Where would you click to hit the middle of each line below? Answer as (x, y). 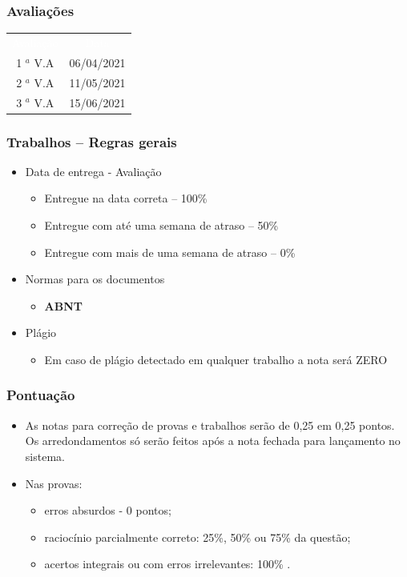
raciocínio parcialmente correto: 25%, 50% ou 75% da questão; (197, 537)
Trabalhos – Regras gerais (92, 141)
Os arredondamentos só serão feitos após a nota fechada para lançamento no (213, 441)
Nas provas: (54, 483)
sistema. (45, 456)
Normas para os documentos (95, 279)
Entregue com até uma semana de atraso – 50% (161, 225)
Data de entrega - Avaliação (93, 171)
